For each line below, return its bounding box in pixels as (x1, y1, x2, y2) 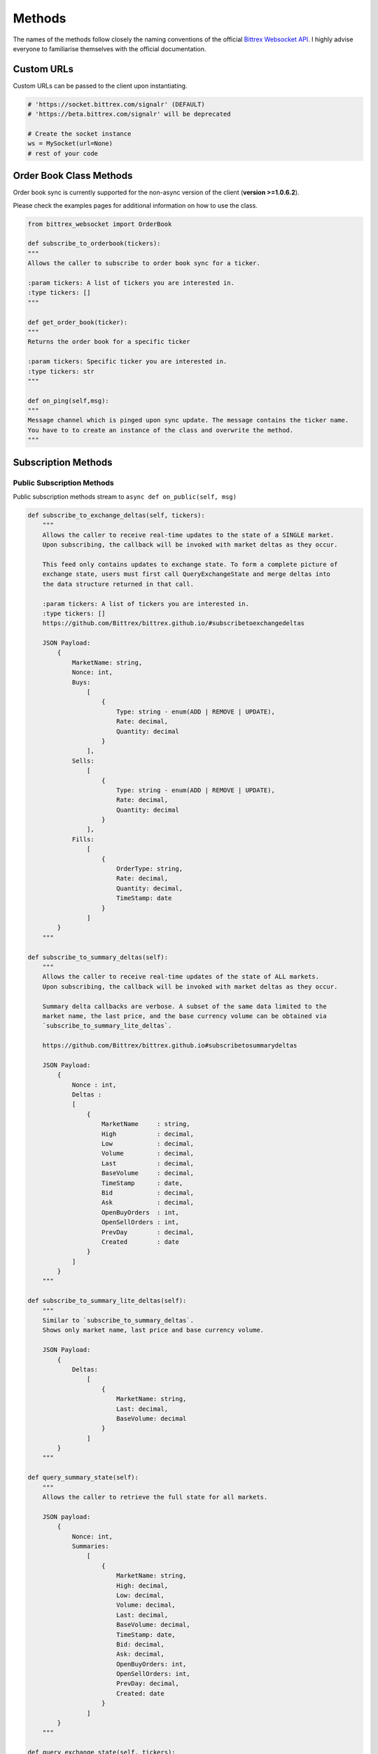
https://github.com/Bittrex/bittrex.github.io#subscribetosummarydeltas (42, 1042, 297, 1050)
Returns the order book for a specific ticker (27, 337, 190, 346)
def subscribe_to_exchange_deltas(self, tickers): (27, 511, 206, 519)
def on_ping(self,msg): (27, 396, 110, 405)
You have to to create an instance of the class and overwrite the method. (27, 426, 294, 434)
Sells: (71, 756, 94, 765)
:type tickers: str (27, 367, 94, 375)
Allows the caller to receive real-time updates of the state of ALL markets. (42, 972, 320, 981)
